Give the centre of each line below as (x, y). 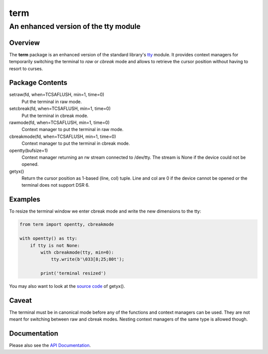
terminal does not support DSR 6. (56, 185)
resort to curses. (26, 68)
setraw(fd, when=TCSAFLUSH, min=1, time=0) (57, 95)
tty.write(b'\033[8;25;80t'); (88, 259)
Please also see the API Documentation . (50, 346)
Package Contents (38, 83)
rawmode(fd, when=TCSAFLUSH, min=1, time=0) (60, 122)
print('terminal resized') (73, 273)
